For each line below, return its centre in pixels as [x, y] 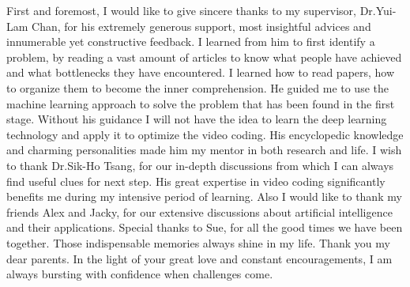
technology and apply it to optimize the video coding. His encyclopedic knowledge [205, 134]
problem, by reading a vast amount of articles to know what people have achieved [204, 57]
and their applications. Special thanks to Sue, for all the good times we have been [205, 227]
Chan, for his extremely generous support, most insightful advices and [201, 26]
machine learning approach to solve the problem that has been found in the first [201, 103]
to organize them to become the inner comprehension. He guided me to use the [197, 87]
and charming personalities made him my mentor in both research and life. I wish [204, 150]
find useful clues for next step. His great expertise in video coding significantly [196, 181]
